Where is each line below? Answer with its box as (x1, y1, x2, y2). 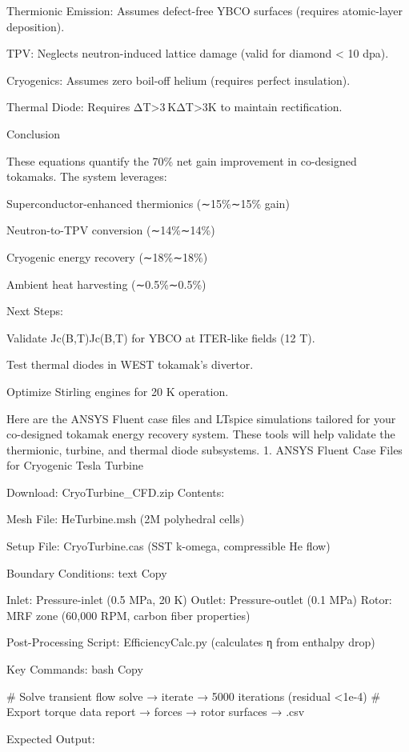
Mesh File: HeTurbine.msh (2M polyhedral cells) (6, 510, 245, 527)
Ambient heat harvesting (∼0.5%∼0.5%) (6, 275, 207, 292)
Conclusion (6, 125, 60, 142)
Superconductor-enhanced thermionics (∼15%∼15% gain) (6, 194, 290, 211)
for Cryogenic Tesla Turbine (6, 457, 143, 474)
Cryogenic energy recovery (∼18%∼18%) (6, 248, 208, 265)
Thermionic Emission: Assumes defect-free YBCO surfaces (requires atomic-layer (6, 2, 403, 18)
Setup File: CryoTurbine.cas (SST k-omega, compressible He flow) (6, 538, 331, 554)
